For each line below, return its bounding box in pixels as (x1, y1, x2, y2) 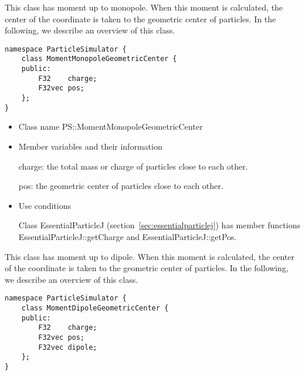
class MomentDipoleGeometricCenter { (21, 303, 169, 312)
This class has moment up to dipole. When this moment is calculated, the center (5, 250, 294, 262)
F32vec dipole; (38, 343, 97, 352)
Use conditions (18, 199, 72, 211)
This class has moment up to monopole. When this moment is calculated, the (5, 1, 283, 13)
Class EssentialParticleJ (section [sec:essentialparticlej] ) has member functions (18, 219, 300, 231)
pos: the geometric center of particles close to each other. (18, 180, 223, 192)
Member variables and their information (18, 140, 162, 152)
